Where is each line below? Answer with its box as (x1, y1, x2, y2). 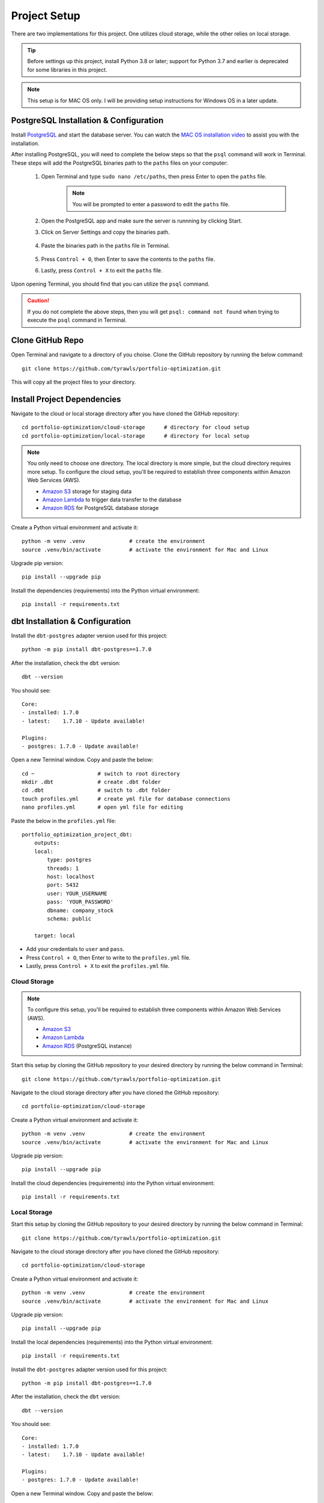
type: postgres (47, 857, 92, 863)
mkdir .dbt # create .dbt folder (22, 779, 161, 786)
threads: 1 (47, 865, 79, 872)
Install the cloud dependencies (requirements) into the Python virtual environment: (11, 1179, 215, 1187)
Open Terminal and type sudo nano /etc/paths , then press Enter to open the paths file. (41, 173, 267, 180)
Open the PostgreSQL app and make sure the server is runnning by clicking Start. (41, 217, 242, 225)
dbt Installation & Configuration (11, 616, 131, 626)
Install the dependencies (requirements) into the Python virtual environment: (11, 587, 200, 594)
